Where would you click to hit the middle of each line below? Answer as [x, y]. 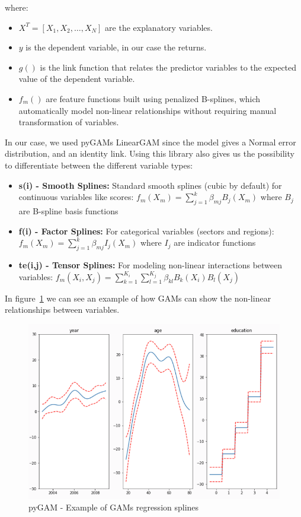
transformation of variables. [69, 122]
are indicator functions [215, 242]
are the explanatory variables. [159, 27]
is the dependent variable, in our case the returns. [116, 47]
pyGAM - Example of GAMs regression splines [114, 507]
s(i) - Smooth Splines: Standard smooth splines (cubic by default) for [150, 185]
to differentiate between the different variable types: [99, 165]
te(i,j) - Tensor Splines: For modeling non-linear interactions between [150, 264]
